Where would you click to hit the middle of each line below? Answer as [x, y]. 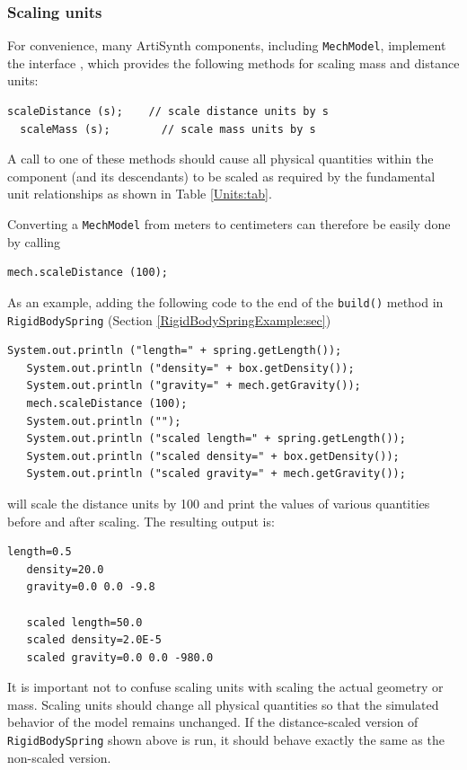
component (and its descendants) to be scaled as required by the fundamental [221, 176]
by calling [34, 241]
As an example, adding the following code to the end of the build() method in [225, 301]
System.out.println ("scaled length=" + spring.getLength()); [216, 439]
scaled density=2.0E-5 [94, 640]
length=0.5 [40, 552]
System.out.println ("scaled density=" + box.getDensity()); [213, 456]
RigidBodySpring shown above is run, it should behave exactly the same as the [226, 740]
